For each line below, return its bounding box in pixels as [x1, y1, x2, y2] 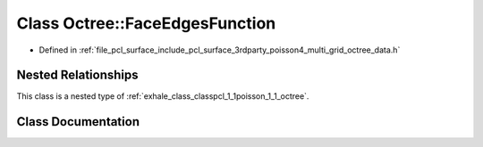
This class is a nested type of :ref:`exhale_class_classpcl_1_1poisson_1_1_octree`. [16, 91, 309, 102]
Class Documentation [16, 114, 140, 129]
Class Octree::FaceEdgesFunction [16, 13, 276, 33]
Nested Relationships [16, 68, 139, 83]
